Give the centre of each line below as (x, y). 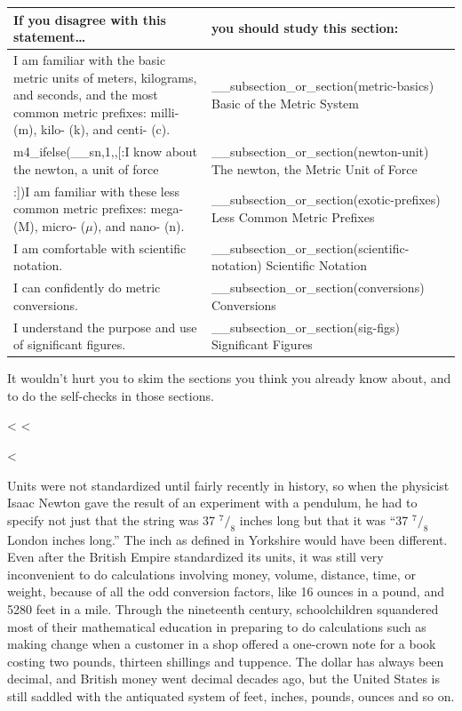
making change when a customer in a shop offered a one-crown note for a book (222, 644)
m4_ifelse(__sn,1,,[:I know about (106, 152)
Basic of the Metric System (285, 103)
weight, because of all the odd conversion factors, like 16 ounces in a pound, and (226, 591)
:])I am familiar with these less (96, 191)
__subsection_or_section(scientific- (310, 248)
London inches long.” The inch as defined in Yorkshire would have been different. (227, 539)
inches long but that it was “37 (324, 519)
